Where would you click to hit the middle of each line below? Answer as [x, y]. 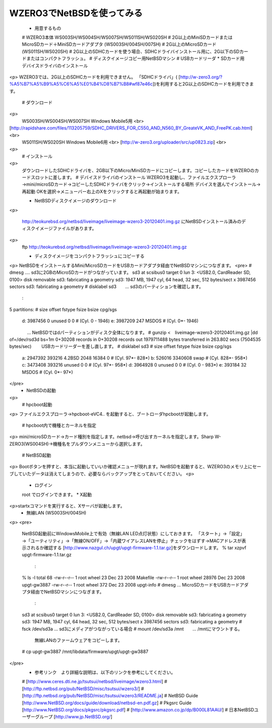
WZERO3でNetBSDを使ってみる [76, 13]
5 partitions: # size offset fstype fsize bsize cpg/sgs [63, 309]
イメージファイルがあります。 [66, 229]
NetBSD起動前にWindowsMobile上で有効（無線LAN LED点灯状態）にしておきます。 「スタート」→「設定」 [133, 534]
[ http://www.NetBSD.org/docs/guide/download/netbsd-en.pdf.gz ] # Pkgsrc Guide [107, 703]
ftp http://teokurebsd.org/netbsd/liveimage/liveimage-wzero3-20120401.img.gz [105, 247]
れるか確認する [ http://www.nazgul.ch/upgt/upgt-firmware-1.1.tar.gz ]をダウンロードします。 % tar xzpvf [138, 548]
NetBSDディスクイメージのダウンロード [76, 201]
